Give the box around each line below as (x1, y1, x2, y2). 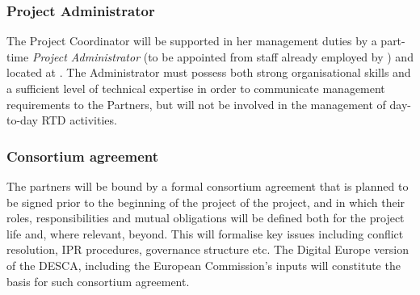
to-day (6, 112, 38, 129)
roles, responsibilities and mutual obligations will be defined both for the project (6, 209, 405, 226)
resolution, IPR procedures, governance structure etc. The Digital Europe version (6, 241, 409, 258)
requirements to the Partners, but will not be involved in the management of (6, 95, 386, 112)
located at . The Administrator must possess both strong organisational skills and (6, 64, 411, 81)
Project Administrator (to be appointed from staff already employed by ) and (31, 48, 414, 65)
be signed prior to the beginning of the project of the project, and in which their (6, 193, 405, 210)
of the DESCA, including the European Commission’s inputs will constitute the (6, 256, 401, 273)
